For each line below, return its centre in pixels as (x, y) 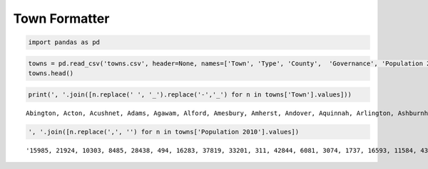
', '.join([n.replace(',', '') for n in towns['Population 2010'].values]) (164, 132)
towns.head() (51, 73)
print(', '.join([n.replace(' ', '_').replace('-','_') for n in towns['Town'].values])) (190, 94)
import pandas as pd (64, 42)
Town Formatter (61, 18)
